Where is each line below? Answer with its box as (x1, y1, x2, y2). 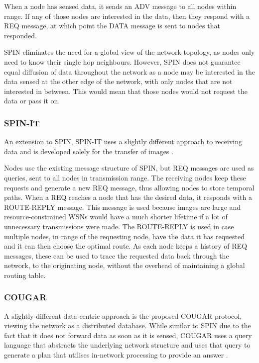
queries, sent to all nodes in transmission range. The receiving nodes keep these (4, 172, 246, 182)
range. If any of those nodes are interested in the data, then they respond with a (4, 10, 250, 21)
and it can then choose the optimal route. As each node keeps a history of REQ (4, 241, 248, 251)
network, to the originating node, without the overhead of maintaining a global (4, 260, 245, 271)
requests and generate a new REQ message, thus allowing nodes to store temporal (4, 182, 255, 192)
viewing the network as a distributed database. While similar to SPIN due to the (4, 320, 251, 331)
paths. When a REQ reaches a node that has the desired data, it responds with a (4, 192, 252, 202)
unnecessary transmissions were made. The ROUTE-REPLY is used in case (4, 221, 234, 231)
